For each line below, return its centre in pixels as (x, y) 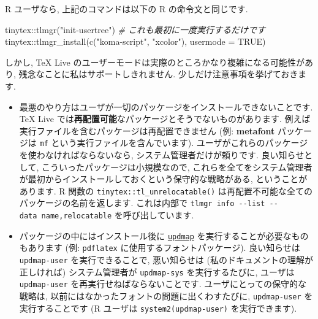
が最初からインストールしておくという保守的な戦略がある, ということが (163, 179)
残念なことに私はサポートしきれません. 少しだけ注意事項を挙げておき (158, 74)
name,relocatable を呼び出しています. (118, 215)
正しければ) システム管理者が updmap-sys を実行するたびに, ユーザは (157, 271)
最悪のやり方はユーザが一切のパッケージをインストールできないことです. (166, 106)
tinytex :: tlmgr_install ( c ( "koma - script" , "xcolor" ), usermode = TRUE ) (135, 41)
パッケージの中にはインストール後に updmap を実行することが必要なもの (164, 235)
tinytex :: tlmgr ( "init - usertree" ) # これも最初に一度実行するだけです (135, 29)
